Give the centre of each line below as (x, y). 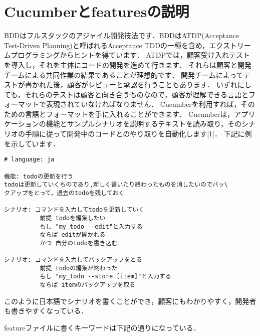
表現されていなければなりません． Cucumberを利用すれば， (143, 104)
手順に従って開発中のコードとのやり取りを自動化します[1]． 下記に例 (138, 134)
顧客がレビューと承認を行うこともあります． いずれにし (159, 85)
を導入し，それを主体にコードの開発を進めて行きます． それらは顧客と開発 (128, 64)
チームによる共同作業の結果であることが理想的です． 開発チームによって (124, 74)
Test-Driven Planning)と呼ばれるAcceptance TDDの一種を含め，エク (113, 45)
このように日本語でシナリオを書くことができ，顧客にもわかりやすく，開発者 (130, 301)
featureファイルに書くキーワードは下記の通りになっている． (102, 327)
